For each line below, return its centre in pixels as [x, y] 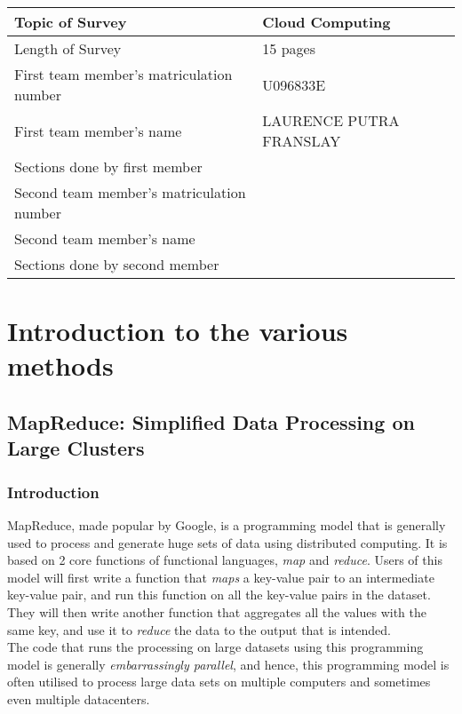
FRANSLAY [302, 141]
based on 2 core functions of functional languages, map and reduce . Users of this [225, 560]
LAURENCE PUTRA [331, 120]
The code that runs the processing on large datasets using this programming [215, 647]
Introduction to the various [178, 331]
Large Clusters [76, 448]
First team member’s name [98, 131]
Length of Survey [68, 48]
